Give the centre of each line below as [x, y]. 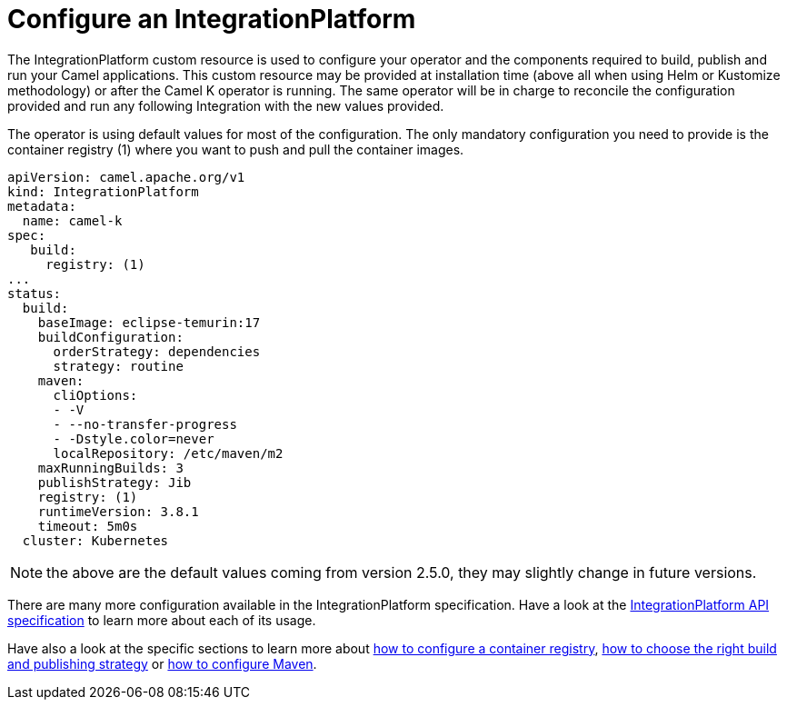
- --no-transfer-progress [145, 424]
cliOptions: [95, 395]
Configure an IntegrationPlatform [212, 19]
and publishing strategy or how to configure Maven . [162, 663]
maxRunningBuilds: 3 [110, 468]
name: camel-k [72, 220]
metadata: [42, 206]
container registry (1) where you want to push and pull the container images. [236, 149]
